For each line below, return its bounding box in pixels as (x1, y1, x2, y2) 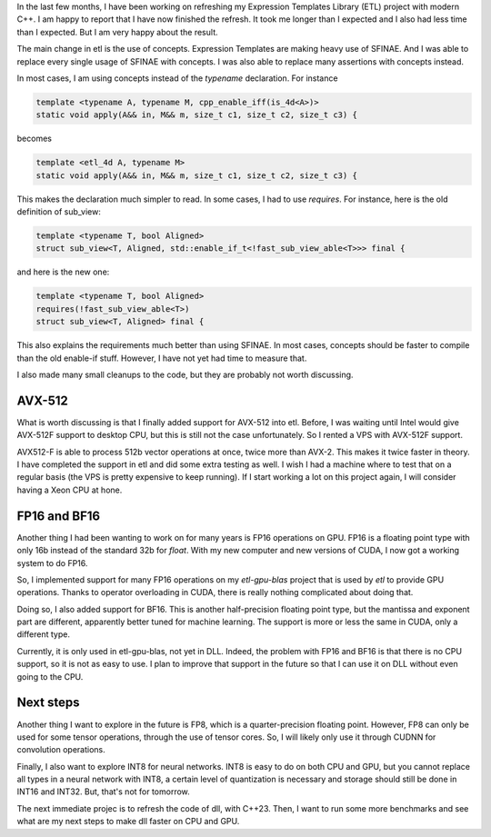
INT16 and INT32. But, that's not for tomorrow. (16, 786, 190, 797)
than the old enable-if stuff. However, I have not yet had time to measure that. (16, 353, 307, 364)
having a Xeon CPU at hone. (16, 484, 123, 495)
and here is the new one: (16, 266, 110, 277)
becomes (16, 133, 52, 144)
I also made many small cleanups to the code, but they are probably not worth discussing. (16, 369, 354, 380)
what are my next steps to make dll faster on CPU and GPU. (16, 816, 240, 827)
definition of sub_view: (16, 206, 102, 217)
